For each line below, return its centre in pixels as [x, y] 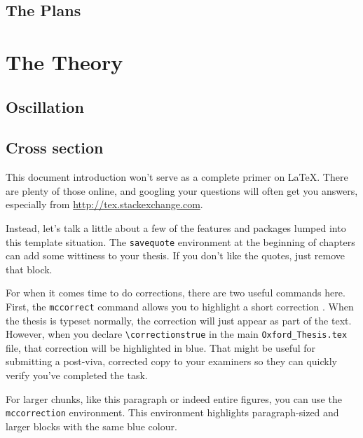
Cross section [55, 148]
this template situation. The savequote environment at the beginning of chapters [180, 241]
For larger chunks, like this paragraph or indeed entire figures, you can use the [174, 398]
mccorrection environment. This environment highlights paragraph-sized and [172, 412]
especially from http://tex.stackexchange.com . [104, 204]
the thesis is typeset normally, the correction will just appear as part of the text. [179, 320]
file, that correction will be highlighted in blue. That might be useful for [161, 347]
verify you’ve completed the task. [77, 375]
